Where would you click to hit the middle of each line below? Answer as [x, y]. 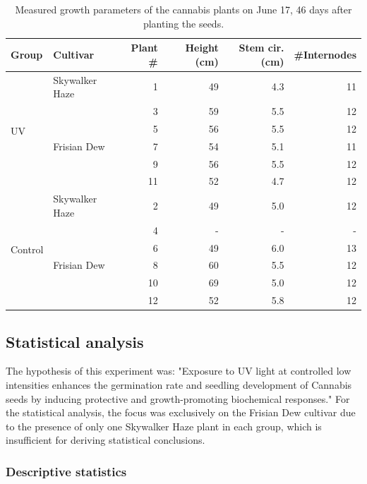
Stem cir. [261, 48]
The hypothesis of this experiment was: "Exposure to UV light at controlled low [179, 371]
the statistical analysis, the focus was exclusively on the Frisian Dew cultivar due [181, 412]
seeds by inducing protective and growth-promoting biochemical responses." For [178, 398]
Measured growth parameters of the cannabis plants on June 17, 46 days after [183, 9]
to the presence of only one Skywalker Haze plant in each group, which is [164, 426]
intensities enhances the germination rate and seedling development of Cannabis [179, 384]
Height [202, 48]
